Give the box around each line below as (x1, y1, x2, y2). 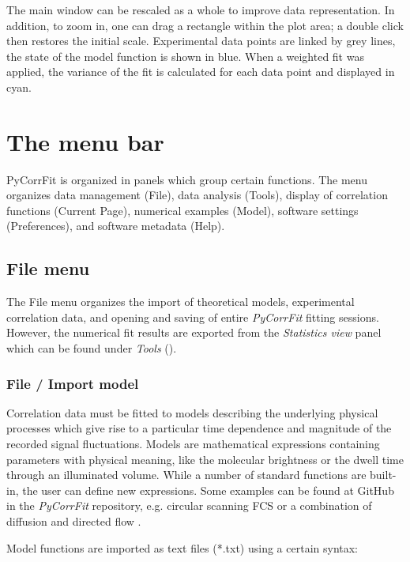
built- (370, 466, 397, 483)
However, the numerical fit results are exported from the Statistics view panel (6, 324, 382, 341)
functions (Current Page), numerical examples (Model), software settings (6, 202, 359, 218)
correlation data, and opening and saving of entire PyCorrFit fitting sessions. (6, 308, 379, 325)
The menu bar (6, 125, 164, 157)
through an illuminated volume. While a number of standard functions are (6, 466, 367, 483)
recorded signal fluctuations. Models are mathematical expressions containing (6, 436, 380, 452)
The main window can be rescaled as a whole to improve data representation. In (6, 2, 395, 17)
